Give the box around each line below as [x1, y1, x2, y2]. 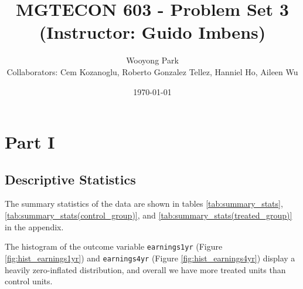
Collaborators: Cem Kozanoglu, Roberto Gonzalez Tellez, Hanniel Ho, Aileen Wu [6, 65, 298, 78]
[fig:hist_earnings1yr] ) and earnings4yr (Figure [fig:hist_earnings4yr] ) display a [5, 251, 295, 264]
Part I [5, 130, 55, 154]
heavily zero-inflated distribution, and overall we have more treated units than [5, 263, 286, 275]
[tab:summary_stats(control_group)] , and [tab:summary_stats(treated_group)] [5, 209, 292, 221]
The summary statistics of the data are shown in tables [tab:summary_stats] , [5, 197, 283, 210]
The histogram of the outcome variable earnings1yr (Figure [5, 240, 223, 253]
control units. [5, 275, 53, 287]
